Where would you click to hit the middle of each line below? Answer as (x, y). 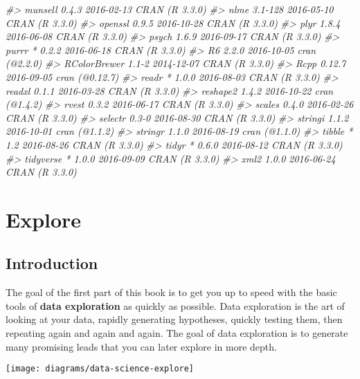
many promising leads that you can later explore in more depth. (141, 346)
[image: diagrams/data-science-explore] (100, 369)
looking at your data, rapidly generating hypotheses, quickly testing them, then (174, 319)
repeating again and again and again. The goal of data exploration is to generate (177, 333)
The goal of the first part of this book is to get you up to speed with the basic (171, 292)
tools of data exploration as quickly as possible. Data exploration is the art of (175, 305)
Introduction (52, 263)
